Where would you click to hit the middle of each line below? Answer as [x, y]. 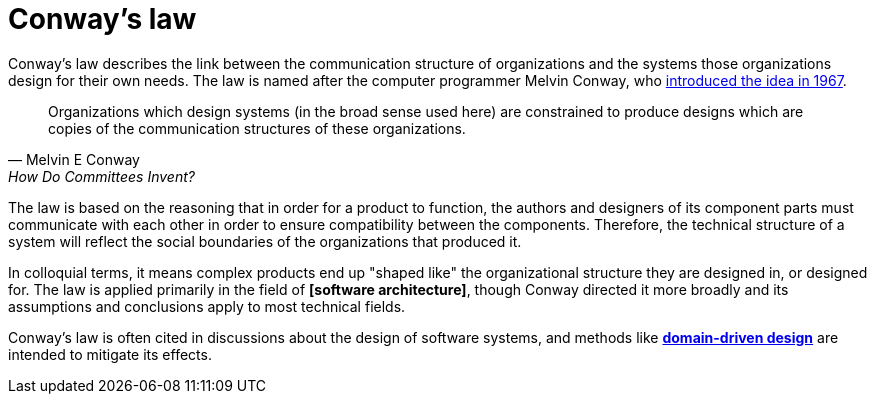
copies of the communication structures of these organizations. [257, 128]
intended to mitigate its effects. [110, 354]
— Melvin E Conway [74, 159]
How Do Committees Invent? [101, 176]
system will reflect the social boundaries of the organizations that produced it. [265, 241]
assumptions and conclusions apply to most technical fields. [207, 306]
